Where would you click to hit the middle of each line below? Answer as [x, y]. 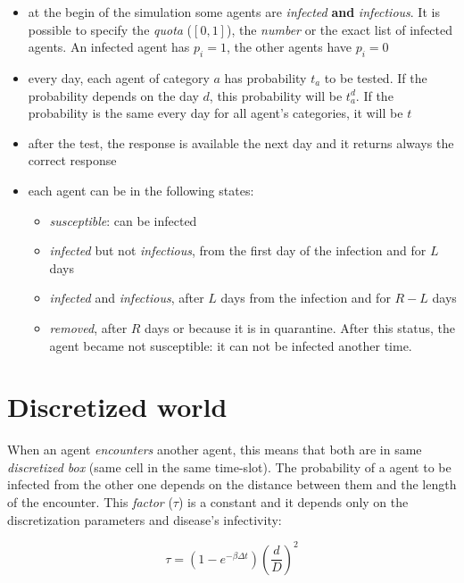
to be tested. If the [376, 77]
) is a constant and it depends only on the [293, 502]
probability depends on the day [113, 95]
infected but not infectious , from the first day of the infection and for [238, 250]
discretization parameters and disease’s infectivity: [145, 519]
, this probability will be [276, 95]
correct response [72, 160]
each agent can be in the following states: [141, 190]
